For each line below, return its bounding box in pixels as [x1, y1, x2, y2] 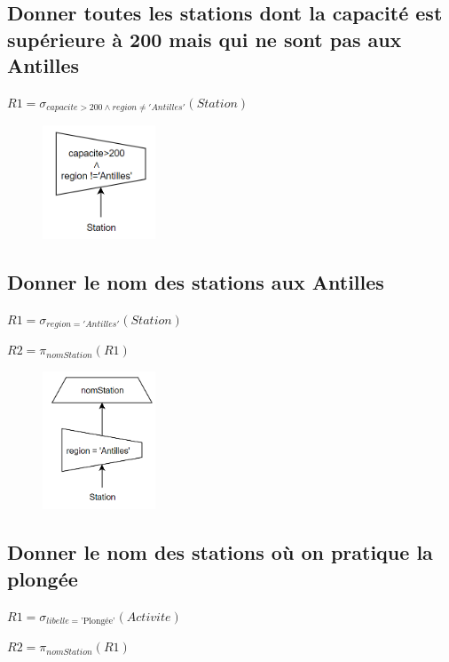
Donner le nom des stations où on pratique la [7, 538, 433, 566]
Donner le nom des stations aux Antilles [7, 268, 384, 296]
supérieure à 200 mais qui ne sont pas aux [7, 25, 402, 52]
